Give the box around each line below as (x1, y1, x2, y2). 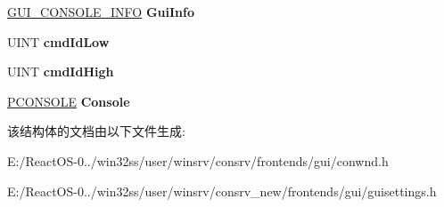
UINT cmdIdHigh (7, 62, 114, 81)
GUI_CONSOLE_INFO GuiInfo (7, 3, 194, 20)
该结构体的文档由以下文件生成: (7, 122, 185, 140)
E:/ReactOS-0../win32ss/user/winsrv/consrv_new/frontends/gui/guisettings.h (7, 181, 437, 200)
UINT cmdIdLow (7, 32, 110, 51)
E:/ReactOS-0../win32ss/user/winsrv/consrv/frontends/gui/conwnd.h (7, 151, 389, 170)
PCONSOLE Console (7, 92, 130, 110)
